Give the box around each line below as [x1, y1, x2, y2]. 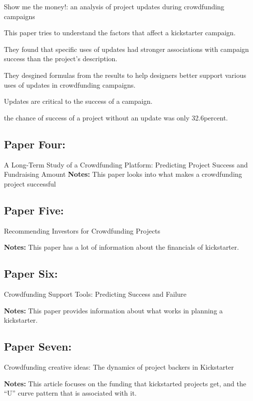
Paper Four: [4, 136, 66, 151]
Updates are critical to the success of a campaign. [4, 96, 153, 106]
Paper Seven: [4, 339, 72, 354]
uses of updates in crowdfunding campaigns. [4, 79, 136, 90]
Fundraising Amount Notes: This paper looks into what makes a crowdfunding [4, 169, 242, 179]
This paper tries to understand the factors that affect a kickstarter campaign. [4, 27, 236, 38]
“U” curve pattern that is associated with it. [4, 388, 137, 398]
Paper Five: [4, 202, 64, 217]
